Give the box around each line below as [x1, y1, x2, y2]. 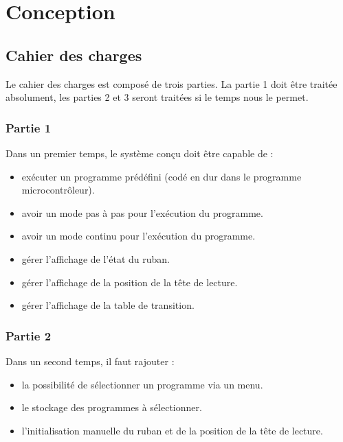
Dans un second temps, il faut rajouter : [5, 353, 175, 368]
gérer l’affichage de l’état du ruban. [21, 251, 170, 266]
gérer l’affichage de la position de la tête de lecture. [21, 275, 238, 289]
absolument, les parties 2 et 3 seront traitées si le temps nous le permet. [5, 90, 309, 104]
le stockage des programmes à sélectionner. [21, 400, 202, 415]
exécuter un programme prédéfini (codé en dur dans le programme [21, 169, 302, 183]
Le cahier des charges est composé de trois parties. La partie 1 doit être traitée [5, 76, 338, 91]
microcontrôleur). [21, 183, 95, 197]
